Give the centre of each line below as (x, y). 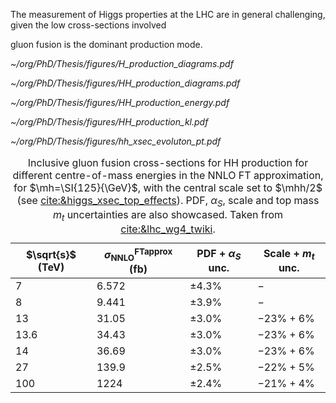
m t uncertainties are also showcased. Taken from (168, 216)
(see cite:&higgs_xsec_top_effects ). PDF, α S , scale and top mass (168, 201)
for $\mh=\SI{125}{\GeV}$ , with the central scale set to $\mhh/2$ (168, 187)
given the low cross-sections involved (88, 25)
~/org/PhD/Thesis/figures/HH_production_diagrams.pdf (125, 83)
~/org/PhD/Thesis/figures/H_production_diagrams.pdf (122, 63)
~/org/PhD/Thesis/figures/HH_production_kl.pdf (109, 122)
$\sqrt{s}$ (51, 254)
